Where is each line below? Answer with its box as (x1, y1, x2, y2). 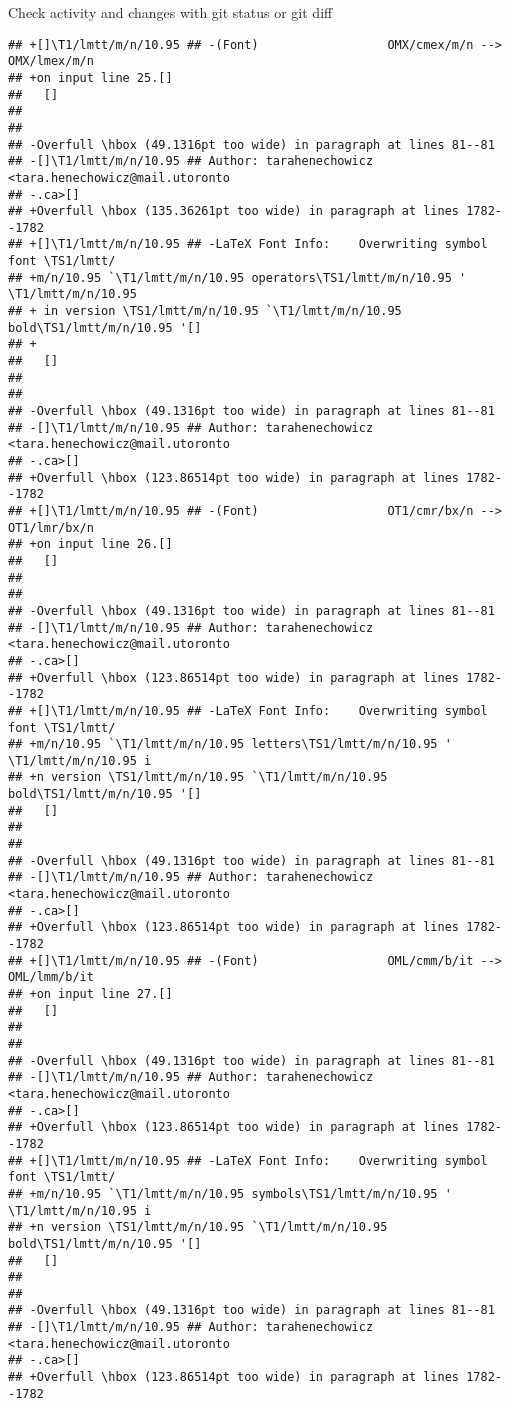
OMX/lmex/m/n (8, 54, 94, 69)
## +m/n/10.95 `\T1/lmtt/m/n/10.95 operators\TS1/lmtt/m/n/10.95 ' (8, 270, 467, 285)
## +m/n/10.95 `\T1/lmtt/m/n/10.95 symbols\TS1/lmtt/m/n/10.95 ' (8, 1186, 452, 1201)
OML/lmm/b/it (8, 970, 94, 985)
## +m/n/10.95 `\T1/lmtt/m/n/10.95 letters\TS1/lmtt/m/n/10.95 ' (8, 737, 452, 752)
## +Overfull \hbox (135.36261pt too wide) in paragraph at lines (8, 204, 460, 219)
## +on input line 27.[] (8, 987, 173, 1001)
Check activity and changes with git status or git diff (8, 2, 333, 22)
